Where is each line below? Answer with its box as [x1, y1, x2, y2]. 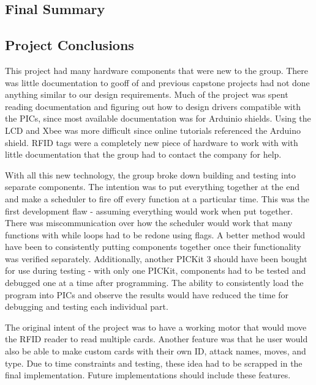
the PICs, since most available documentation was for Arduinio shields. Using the [5, 112, 311, 125]
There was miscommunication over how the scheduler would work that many [5, 216, 293, 229]
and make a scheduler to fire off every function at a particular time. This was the [5, 192, 309, 205]
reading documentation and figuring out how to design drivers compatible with [5, 100, 301, 112]
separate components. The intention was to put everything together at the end [5, 180, 299, 193]
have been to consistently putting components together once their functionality [5, 240, 301, 253]
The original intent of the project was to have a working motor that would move [5, 320, 307, 333]
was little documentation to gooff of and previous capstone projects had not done [5, 76, 310, 89]
